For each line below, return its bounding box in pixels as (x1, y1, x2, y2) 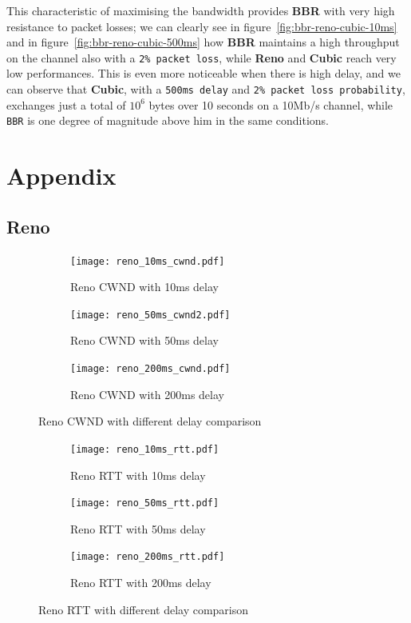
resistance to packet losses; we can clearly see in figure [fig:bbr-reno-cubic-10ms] (6, 18, 397, 34)
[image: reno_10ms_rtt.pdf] (70, 443, 219, 455)
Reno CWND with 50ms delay (70, 332, 219, 349)
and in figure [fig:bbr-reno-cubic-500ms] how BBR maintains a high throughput (6, 34, 400, 50)
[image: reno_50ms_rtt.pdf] (70, 497, 219, 509)
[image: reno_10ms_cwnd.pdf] (70, 255, 225, 267)
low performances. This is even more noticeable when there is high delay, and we (6, 65, 401, 82)
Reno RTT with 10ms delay (70, 466, 206, 483)
